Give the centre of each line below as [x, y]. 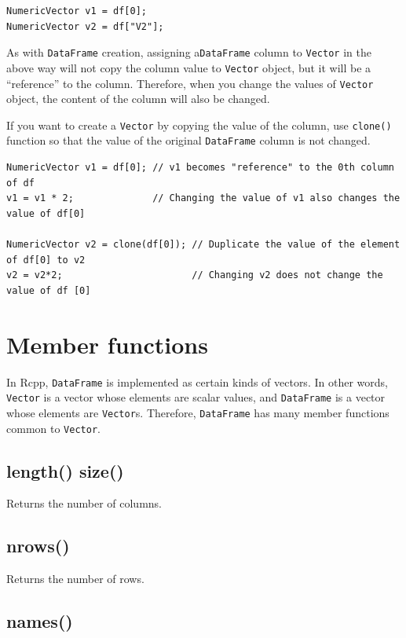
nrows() [38, 546]
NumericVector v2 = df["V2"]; [85, 26]
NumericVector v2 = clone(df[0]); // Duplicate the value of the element [203, 245]
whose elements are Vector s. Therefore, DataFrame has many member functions [198, 412]
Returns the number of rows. [75, 579]
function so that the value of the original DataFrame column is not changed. [188, 140]
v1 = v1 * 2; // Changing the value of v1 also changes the [203, 198]
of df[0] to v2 [46, 260]
